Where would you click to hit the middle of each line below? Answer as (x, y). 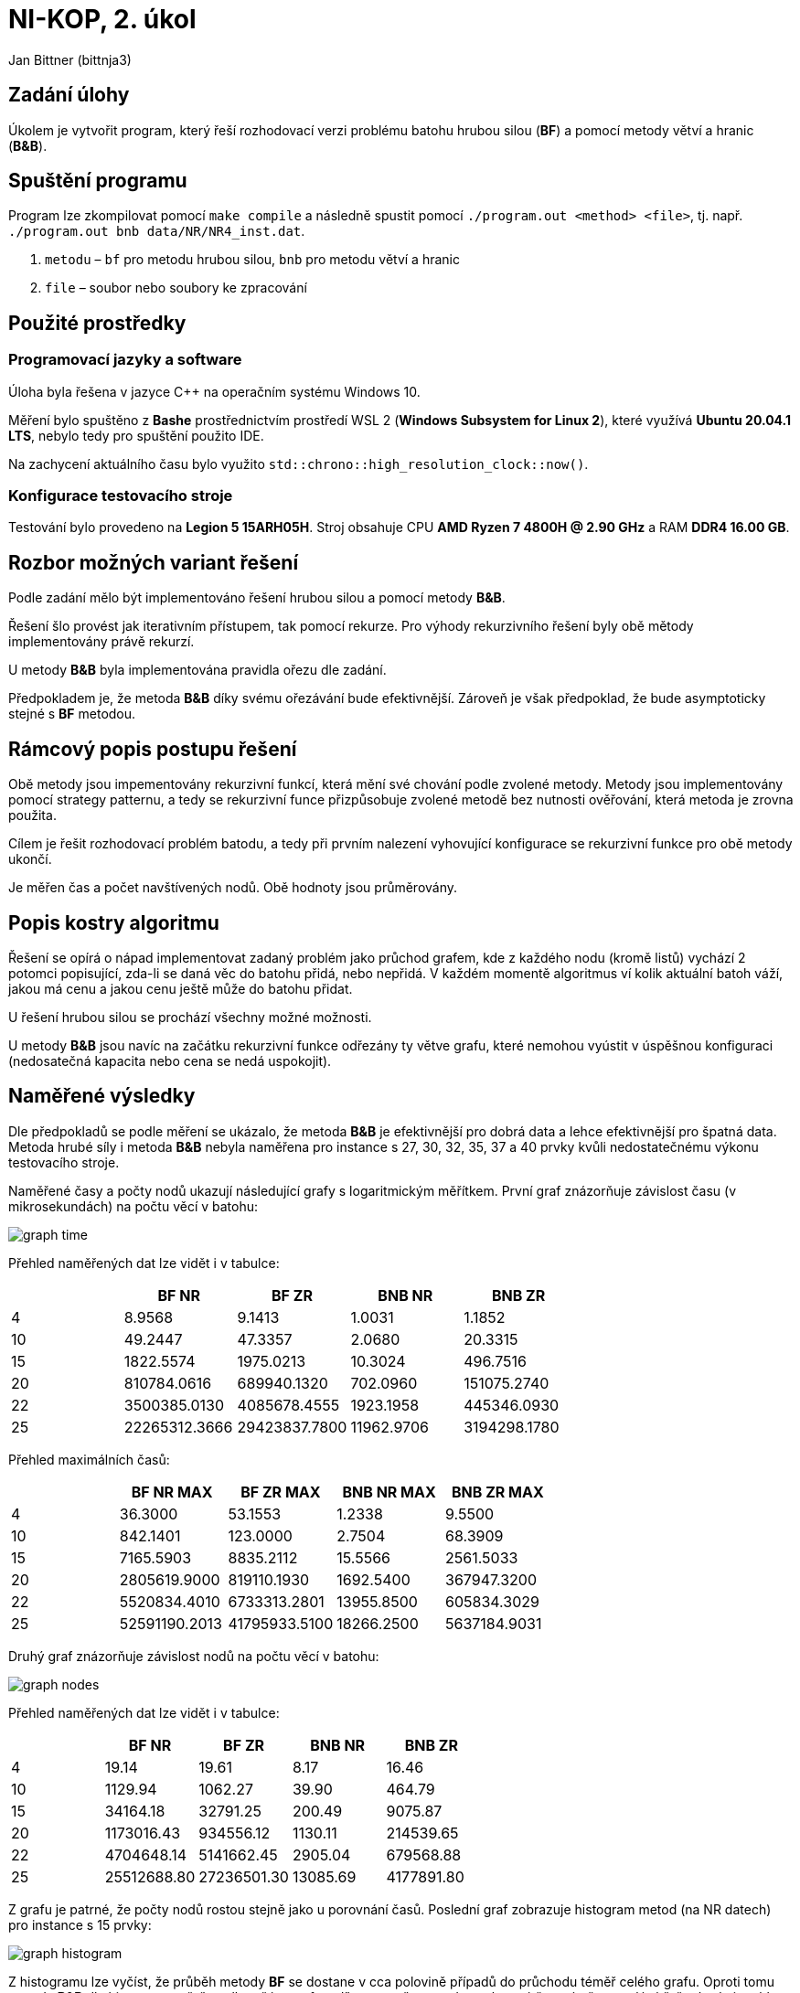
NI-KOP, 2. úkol (102, 19)
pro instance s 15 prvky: (80, 1924)
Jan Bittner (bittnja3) (70, 59)
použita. (32, 815)
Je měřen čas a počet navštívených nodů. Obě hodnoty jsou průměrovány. (233, 888)
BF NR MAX (172, 1492)
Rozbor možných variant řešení (154, 562)
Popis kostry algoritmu (114, 922)
